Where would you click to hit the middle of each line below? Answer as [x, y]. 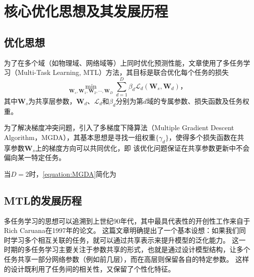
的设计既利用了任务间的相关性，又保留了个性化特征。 [89, 268]
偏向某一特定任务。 [35, 157]
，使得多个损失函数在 [203, 137]
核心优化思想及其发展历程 [86, 11]
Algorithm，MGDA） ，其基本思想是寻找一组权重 [80, 137]
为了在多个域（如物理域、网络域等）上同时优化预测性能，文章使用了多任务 [124, 62]
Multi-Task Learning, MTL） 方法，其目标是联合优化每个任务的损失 [123, 72]
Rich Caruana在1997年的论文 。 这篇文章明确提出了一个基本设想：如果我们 [122, 230]
